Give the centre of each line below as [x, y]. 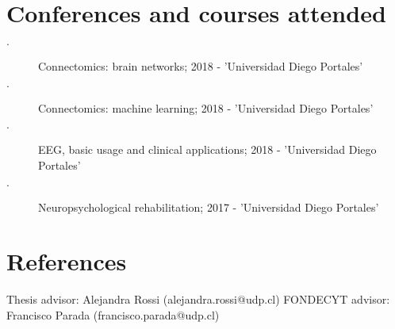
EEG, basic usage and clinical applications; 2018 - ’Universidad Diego [207, 149]
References [67, 261]
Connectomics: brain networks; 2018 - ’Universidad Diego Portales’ [201, 66]
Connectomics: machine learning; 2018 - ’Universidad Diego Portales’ [206, 107]
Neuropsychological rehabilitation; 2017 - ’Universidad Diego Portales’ [209, 207]
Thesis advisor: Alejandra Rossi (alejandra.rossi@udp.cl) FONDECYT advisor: [198, 299]
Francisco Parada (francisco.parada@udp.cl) [113, 314]
